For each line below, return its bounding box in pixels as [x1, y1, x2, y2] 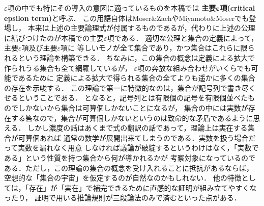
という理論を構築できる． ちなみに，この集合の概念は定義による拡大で [18, 52, 255, 63]
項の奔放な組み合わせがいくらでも [137, 62, 251, 73]
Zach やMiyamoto [157, 12, 211, 23]
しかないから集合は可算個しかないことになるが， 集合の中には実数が [18, 102, 248, 113]
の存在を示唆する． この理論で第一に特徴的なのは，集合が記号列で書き [4, 82, 242, 93]
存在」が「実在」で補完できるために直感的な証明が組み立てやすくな [28, 182, 257, 193]
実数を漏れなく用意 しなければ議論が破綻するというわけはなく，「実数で [18, 142, 259, 153]
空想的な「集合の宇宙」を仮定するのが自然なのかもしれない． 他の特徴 [4, 172, 242, 183]
